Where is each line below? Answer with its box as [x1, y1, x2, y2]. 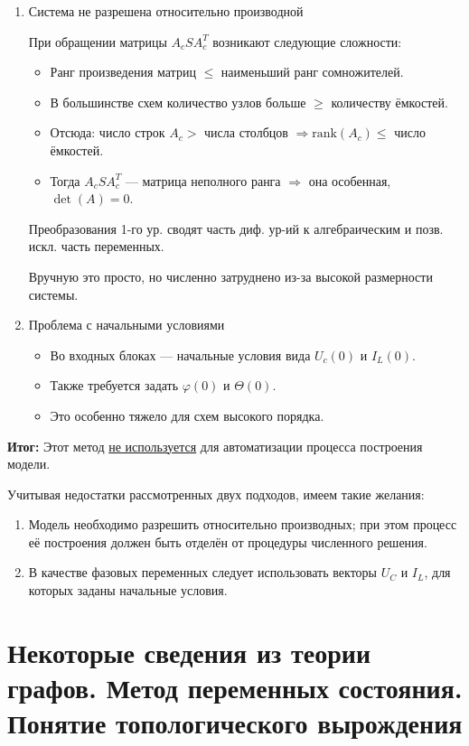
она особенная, [308, 171, 391, 190]
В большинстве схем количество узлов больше [50, 92, 306, 111]
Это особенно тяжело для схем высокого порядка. [50, 406, 324, 424]
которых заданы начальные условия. [28, 581, 228, 600]
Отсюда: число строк [50, 123, 165, 142]
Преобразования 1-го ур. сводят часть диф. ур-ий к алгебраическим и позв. [28, 219, 444, 238]
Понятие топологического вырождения [7, 704, 463, 741]
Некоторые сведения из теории [7, 633, 371, 670]
